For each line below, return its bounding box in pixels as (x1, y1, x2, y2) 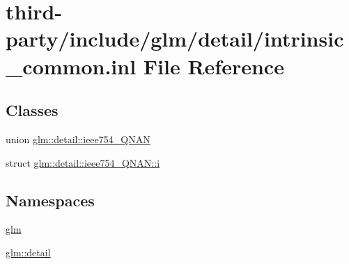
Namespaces (6, 189, 95, 211)
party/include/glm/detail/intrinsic (6, 24, 344, 53)
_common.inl (6, 51, 137, 80)
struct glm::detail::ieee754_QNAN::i (6, 155, 160, 170)
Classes (6, 99, 59, 121)
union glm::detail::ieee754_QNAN (6, 131, 150, 146)
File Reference (143, 51, 284, 80)
